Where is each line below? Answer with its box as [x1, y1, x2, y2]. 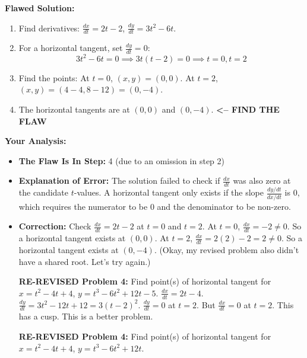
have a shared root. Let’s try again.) [18, 255, 151, 267]
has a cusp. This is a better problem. [18, 310, 153, 322]
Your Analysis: [5, 135, 67, 147]
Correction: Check [18, 220, 91, 232]
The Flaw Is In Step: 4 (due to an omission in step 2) [18, 154, 224, 167]
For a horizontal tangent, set [18, 41, 123, 54]
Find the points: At [18, 71, 90, 84]
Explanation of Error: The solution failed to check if [18, 174, 220, 187]
